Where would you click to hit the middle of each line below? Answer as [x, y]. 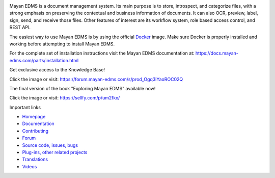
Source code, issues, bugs [50, 145]
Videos [30, 166]
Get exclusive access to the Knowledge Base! [57, 70]
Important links [25, 107]
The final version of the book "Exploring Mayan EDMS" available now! [82, 88]
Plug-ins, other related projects [55, 152]
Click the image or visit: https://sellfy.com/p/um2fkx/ [65, 98]
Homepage [34, 117]
